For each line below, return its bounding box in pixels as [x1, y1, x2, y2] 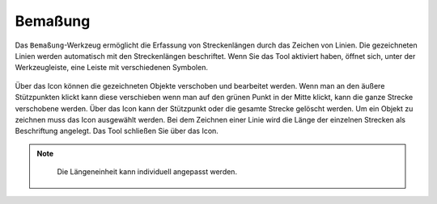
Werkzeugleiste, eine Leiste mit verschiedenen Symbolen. [15, 63, 208, 73]
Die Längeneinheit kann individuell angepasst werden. [57, 167, 238, 177]
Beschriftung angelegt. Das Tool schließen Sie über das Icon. [15, 126, 218, 136]
